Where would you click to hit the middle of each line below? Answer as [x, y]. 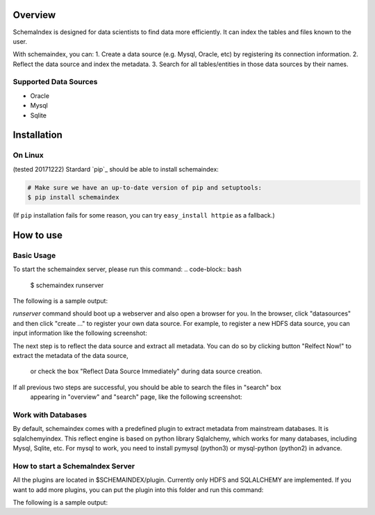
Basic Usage [34, 255]
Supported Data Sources [55, 82]
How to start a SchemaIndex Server [74, 466]
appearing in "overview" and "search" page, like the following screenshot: [136, 397]
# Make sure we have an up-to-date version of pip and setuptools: [145, 187]
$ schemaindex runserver [67, 285]
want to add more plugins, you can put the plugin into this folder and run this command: [138, 489]
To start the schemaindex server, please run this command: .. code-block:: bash [127, 269]
